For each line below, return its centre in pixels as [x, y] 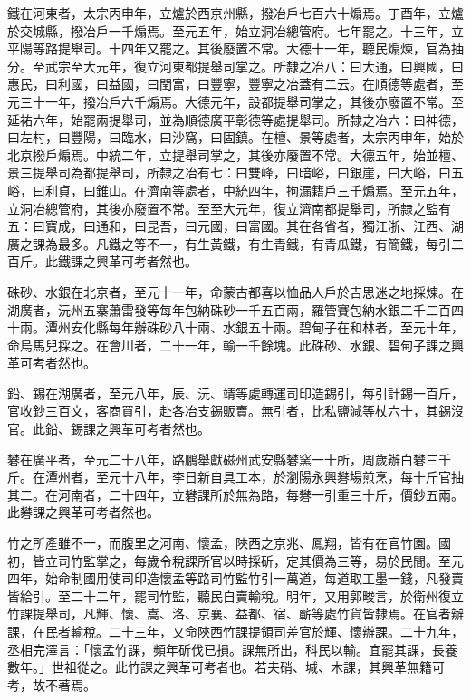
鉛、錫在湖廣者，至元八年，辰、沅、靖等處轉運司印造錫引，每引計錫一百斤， [235, 393]
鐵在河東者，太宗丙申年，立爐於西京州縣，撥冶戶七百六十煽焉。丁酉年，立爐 [235, 13]
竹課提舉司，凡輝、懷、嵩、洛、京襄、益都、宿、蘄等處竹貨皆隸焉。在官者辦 [235, 614]
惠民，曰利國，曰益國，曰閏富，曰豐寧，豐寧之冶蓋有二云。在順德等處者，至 [235, 84]
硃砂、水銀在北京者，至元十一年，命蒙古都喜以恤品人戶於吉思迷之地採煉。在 [235, 291]
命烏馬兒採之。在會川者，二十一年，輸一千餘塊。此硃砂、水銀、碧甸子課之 [229, 345]
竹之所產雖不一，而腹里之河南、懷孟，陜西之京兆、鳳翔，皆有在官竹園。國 [229, 543]
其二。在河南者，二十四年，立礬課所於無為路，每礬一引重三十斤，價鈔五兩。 [235, 494]
